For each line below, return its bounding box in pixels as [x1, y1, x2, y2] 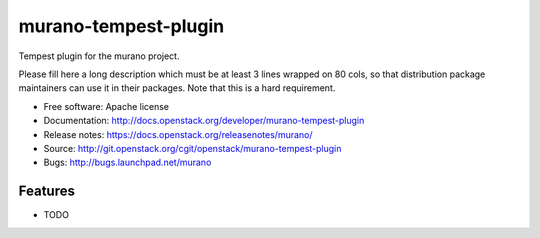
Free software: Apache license [43, 100, 170, 112]
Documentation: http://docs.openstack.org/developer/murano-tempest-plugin [43, 115, 365, 127]
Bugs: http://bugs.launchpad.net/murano [43, 156, 212, 169]
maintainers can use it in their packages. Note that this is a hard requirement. [18, 82, 336, 94]
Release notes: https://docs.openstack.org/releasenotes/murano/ [43, 128, 314, 140]
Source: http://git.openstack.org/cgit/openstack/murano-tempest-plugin [43, 142, 342, 154]
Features [18, 183, 75, 200]
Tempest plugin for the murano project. [18, 50, 180, 62]
